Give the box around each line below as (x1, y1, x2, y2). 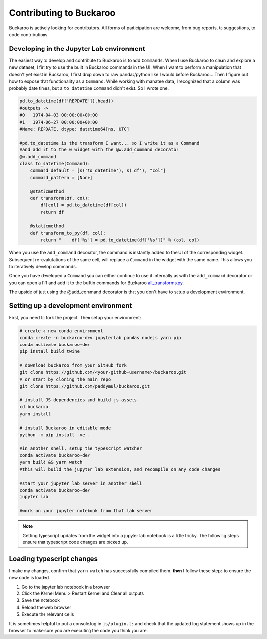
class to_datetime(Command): (19, 161, 90, 166)
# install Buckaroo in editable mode (19, 425, 111, 431)
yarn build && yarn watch (19, 459, 83, 465)
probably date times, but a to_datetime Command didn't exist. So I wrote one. (9, 85, 169, 91)
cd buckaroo (19, 404, 49, 410)
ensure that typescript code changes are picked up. (22, 539, 128, 545)
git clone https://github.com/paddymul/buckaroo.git (19, 384, 150, 389)
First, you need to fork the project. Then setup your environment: (9, 315, 141, 321)
